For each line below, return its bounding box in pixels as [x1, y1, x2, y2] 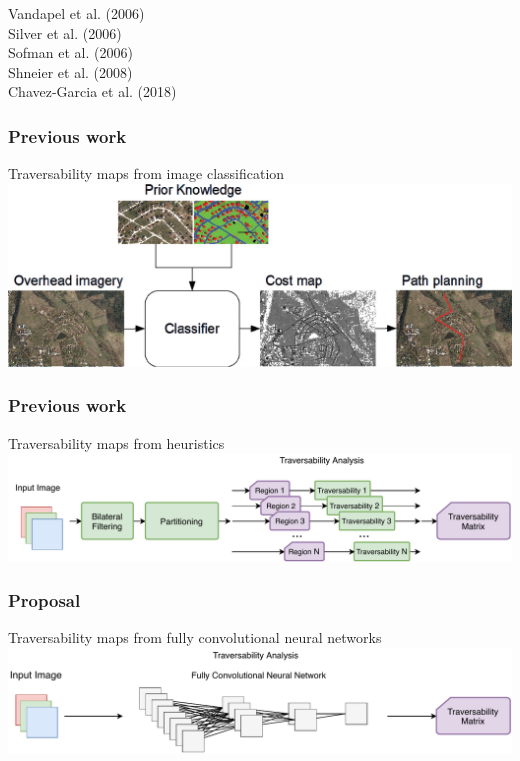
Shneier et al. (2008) [8, 61, 133, 82]
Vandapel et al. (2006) [8, 3, 145, 23]
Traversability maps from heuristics [8, 432, 225, 453]
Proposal [8, 588, 81, 613]
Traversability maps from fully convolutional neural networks [8, 627, 382, 648]
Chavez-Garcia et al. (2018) [8, 81, 177, 102]
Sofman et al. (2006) [8, 42, 133, 63]
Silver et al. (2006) [8, 22, 122, 43]
